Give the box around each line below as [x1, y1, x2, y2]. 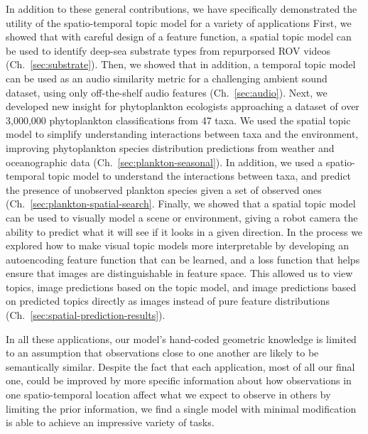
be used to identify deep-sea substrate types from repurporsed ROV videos [6, 43, 331, 58]
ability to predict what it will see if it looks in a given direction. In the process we [6, 224, 363, 239]
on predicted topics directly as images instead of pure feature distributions [6, 293, 330, 308]
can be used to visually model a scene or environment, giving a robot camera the [6, 210, 358, 224]
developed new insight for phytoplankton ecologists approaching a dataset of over [6, 99, 359, 114]
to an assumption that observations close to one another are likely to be [6, 345, 319, 360]
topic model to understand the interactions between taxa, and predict [48, 168, 352, 183]
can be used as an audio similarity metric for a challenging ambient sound [6, 70, 328, 85]
